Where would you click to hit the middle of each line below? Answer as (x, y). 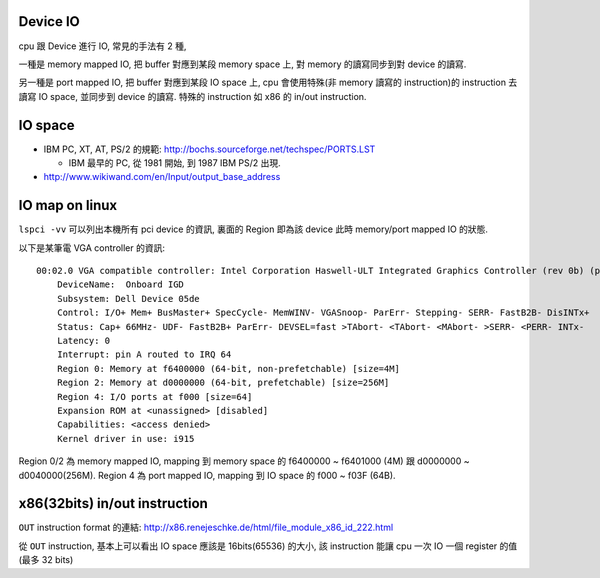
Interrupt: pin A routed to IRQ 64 (144, 354)
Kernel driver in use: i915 (125, 438)
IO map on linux (68, 205)
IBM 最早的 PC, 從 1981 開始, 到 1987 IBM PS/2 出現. (174, 162)
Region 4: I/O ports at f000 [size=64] (154, 396)
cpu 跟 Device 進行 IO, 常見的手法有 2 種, (102, 46)
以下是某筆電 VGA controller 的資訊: (91, 247)
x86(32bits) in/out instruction (113, 503)
